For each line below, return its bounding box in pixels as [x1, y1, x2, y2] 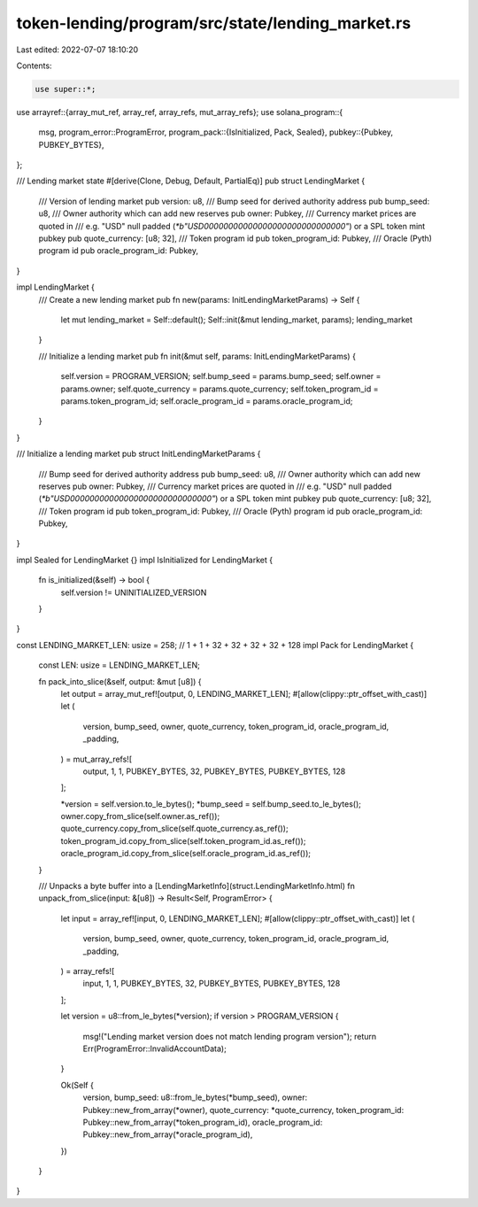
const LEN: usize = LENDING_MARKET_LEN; [38, 660, 201, 670]
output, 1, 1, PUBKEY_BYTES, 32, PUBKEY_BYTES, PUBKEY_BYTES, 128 [82, 766, 346, 777]
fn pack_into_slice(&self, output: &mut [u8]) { [38, 676, 203, 686]
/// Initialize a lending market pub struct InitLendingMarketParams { [16, 448, 261, 460]
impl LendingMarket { [16, 282, 95, 292]
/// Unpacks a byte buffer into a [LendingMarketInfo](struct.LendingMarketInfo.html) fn [38, 881, 356, 892]
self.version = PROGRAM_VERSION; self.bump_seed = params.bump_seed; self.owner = [60, 371, 382, 382]
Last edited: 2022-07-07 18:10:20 [16, 44, 139, 55]
